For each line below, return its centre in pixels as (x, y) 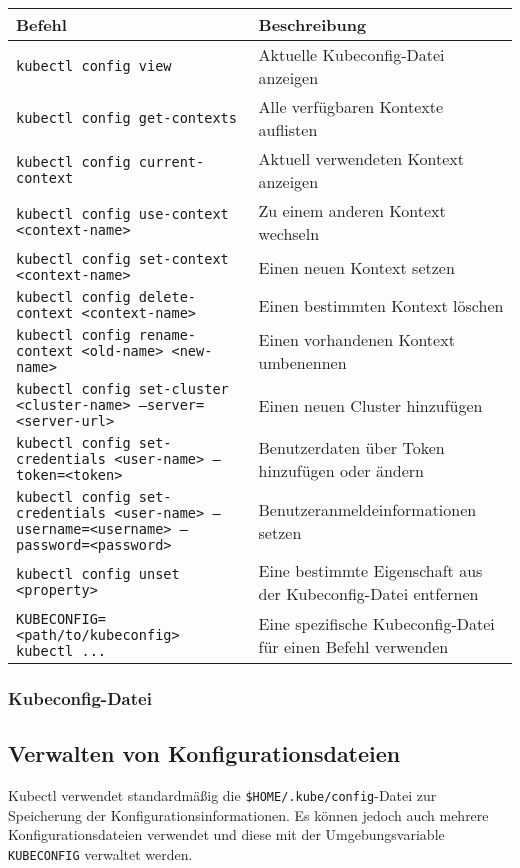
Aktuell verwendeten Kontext (361, 158)
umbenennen (302, 362)
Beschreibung (312, 24)
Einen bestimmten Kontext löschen (381, 305)
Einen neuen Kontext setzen (356, 267)
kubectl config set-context (122, 259)
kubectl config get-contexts (126, 118)
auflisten (288, 129)
